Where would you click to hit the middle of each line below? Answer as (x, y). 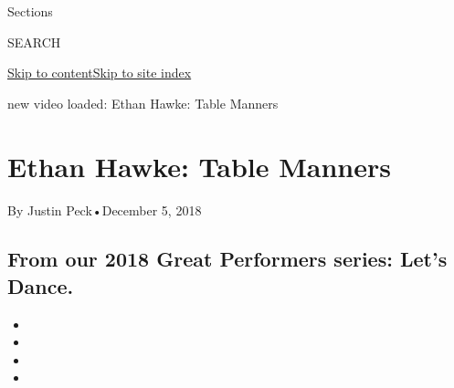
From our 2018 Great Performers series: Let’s (227, 259)
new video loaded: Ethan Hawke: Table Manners (143, 103)
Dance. (41, 285)
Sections (30, 11)
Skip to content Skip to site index (100, 73)
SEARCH (34, 42)
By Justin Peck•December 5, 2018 (105, 210)
